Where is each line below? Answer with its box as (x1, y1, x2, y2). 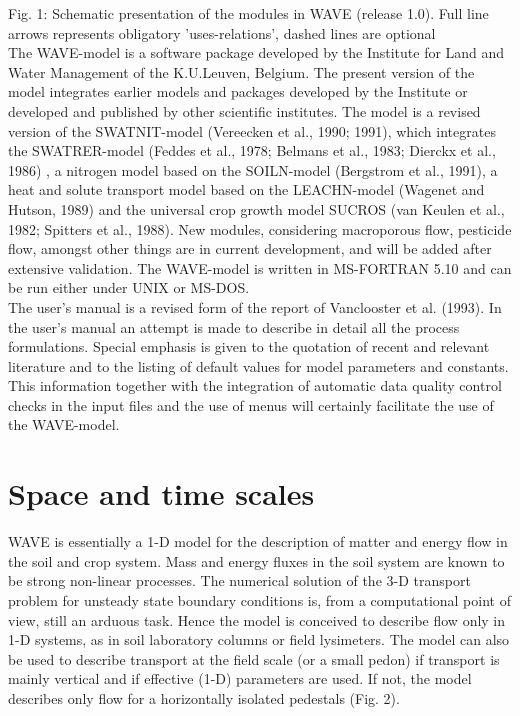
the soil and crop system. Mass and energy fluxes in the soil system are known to (8, 550, 505, 571)
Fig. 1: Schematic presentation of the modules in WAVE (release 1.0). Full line (8, 3, 489, 23)
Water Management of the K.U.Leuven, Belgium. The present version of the (8, 61, 475, 82)
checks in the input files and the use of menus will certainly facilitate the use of (8, 394, 494, 415)
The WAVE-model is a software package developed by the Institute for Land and (8, 42, 505, 63)
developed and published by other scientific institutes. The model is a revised (8, 100, 481, 121)
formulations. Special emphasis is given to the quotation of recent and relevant (8, 336, 490, 357)
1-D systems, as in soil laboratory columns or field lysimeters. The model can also (8, 629, 510, 650)
